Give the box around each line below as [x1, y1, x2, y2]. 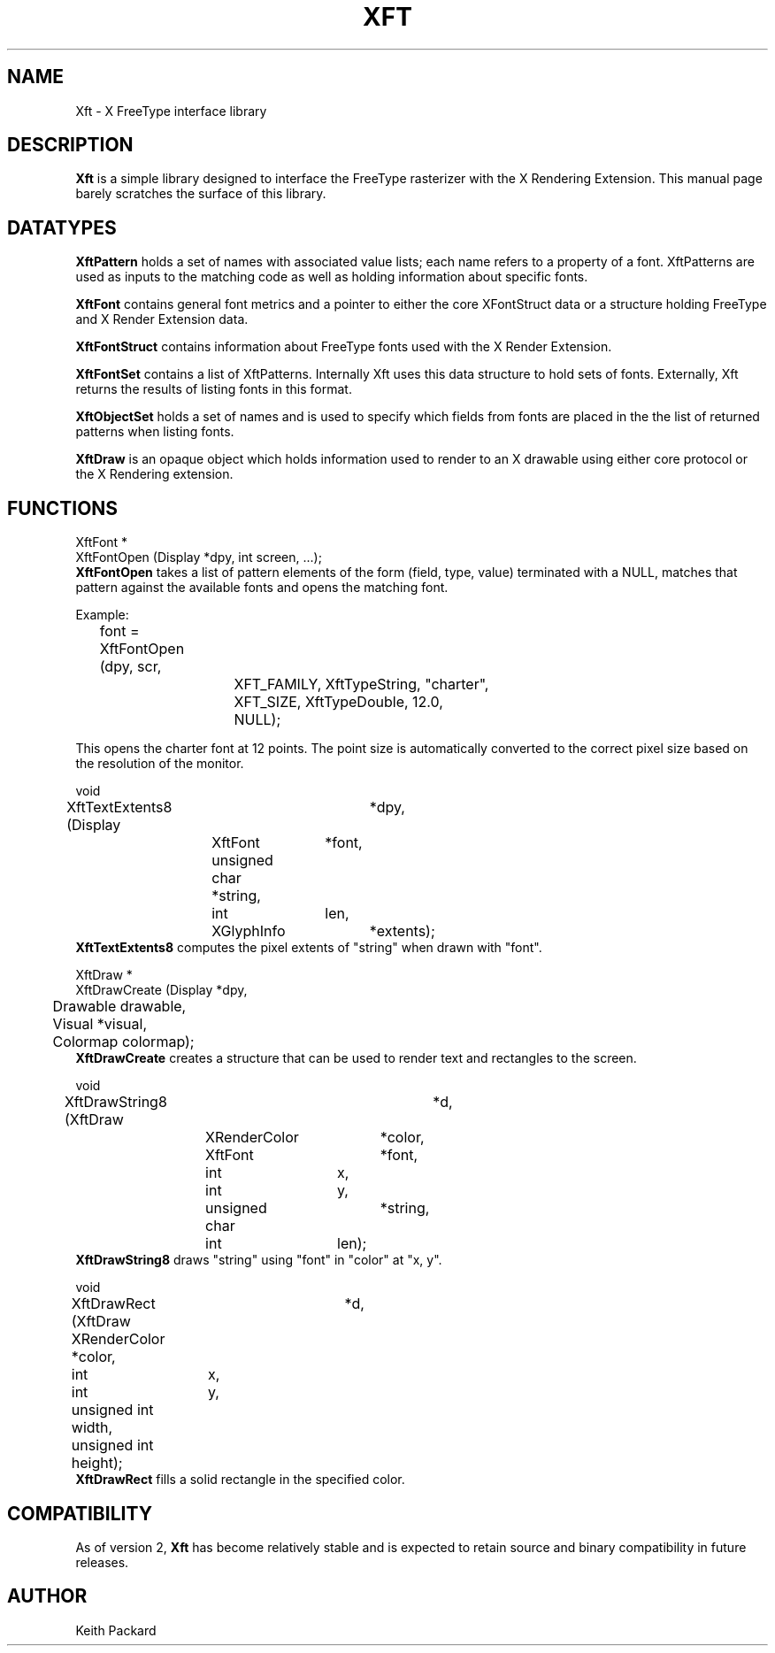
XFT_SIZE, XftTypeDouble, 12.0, [234, 693, 443, 711]
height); [71, 1454, 123, 1472]
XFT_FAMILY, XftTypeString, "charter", [234, 675, 489, 694]
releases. [75, 1554, 129, 1570]
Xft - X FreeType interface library [75, 103, 267, 119]
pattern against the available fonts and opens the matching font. [75, 580, 449, 596]
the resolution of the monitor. [75, 756, 244, 772]
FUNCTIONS [7, 496, 119, 519]
